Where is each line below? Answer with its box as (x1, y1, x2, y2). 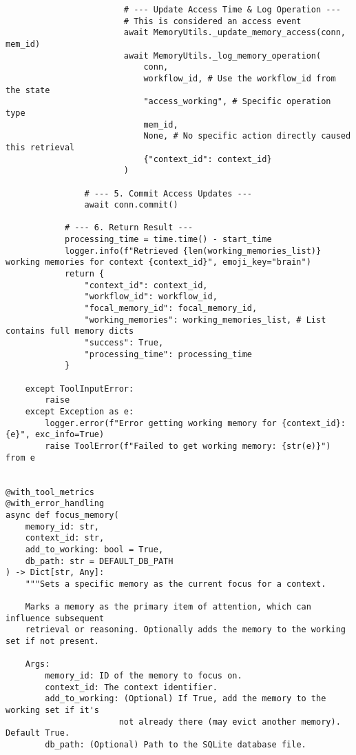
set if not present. (6, 636, 100, 647)
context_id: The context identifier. (45, 682, 218, 692)
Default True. (6, 728, 70, 738)
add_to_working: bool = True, (25, 544, 164, 554)
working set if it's (6, 705, 100, 716)
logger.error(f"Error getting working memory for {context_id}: (45, 418, 346, 428)
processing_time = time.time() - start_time (64, 234, 272, 245)
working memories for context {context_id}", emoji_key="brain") (6, 257, 311, 268)
